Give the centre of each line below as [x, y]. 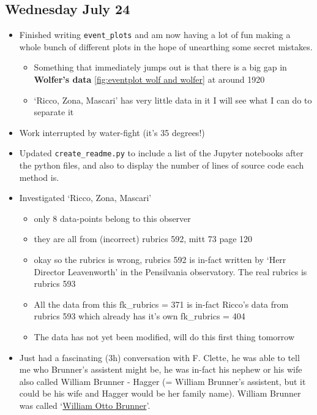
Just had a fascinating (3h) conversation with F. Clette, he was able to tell [159, 357]
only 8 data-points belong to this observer [112, 218]
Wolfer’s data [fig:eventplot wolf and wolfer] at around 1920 [149, 79]
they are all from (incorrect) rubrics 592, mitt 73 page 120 [143, 239]
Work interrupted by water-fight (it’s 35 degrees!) [112, 132]
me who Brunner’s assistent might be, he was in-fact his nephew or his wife [161, 369]
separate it [54, 112]
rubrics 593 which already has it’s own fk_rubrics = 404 [140, 316]
